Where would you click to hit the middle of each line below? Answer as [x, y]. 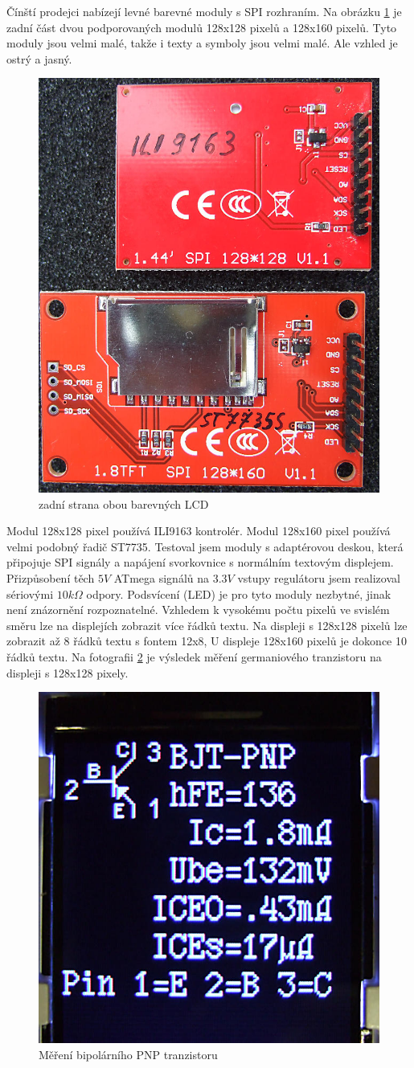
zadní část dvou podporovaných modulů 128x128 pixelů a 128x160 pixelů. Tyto [202, 27]
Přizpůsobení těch [51, 577]
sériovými [30, 593]
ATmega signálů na [162, 577]
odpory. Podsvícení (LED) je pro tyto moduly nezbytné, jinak [239, 593]
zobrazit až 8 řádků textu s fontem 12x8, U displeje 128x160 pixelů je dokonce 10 [207, 641]
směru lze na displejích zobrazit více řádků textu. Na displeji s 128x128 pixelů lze [207, 625]
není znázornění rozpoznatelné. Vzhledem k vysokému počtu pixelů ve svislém [198, 610]
